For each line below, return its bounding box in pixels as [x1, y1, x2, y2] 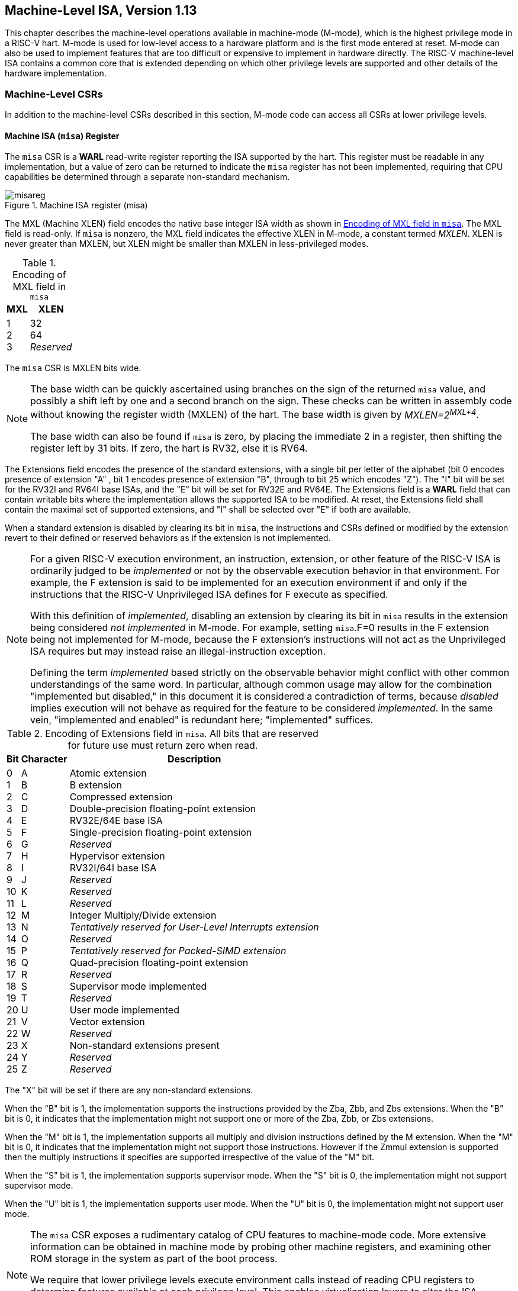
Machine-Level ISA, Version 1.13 [5, 3, 197, 18]
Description [167, 752, 221, 765]
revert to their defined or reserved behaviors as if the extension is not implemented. [5, 532, 331, 543]
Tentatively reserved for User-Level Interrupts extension [69, 920, 319, 933]
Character [21, 752, 67, 765]
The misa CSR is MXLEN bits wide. [5, 363, 141, 374]
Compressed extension [69, 790, 173, 803]
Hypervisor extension [69, 849, 165, 862]
